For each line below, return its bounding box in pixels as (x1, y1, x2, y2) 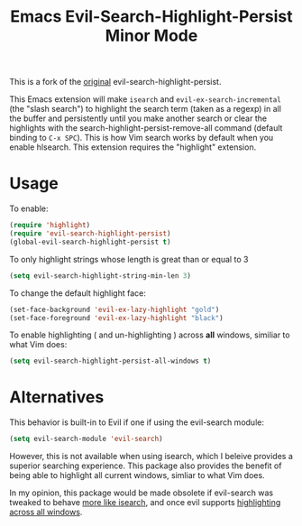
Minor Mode (105, 25, 198, 46)
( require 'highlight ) (9, 221, 91, 230)
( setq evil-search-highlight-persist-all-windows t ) (9, 356, 212, 366)
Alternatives (9, 387, 105, 408)
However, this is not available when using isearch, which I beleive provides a (9, 451, 293, 462)
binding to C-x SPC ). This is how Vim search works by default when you (9, 133, 274, 143)
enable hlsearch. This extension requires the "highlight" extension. (9, 142, 257, 152)
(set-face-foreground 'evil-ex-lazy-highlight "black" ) (9, 313, 224, 322)
